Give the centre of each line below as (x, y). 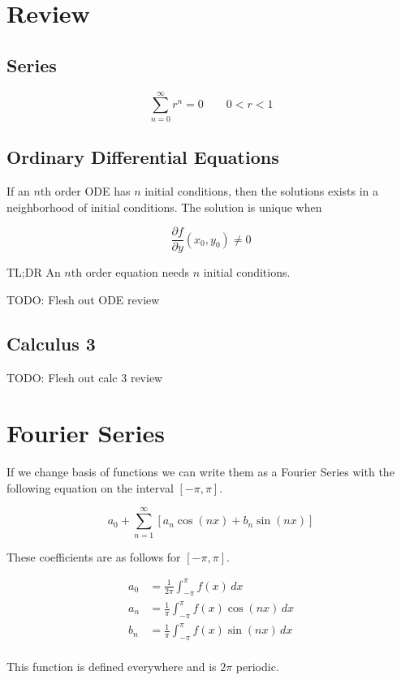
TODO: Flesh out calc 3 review (85, 377)
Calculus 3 (51, 343)
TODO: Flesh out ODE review (83, 299)
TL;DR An (34, 272)
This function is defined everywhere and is (112, 667)
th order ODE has (85, 190)
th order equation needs (130, 272)
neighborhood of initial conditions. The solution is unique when (164, 207)
